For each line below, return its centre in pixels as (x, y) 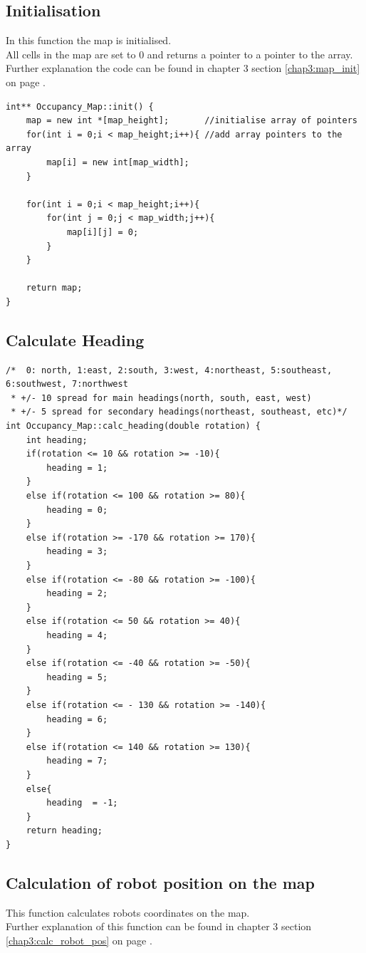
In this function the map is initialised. (89, 40)
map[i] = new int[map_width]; (118, 162)
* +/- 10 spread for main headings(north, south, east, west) (161, 398)
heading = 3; (77, 552)
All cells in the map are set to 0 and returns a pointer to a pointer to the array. (179, 54)
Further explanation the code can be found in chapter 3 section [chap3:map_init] (183, 68)
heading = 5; (77, 677)
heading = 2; (77, 594)
